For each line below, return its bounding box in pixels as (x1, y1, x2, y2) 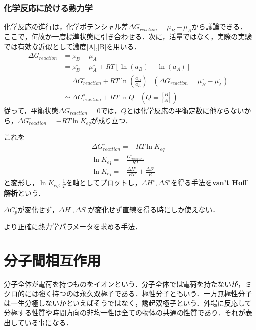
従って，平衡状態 (4, 105, 59, 115)
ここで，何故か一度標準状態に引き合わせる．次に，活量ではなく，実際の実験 (4, 32, 252, 42)
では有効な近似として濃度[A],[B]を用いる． (4, 41, 141, 51)
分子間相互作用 (4, 250, 101, 270)
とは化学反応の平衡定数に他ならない (126, 105, 244, 115)
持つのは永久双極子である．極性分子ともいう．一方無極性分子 (52, 288, 252, 298)
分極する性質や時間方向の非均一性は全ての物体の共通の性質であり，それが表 (4, 307, 252, 318)
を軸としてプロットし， (66, 177, 142, 188)
